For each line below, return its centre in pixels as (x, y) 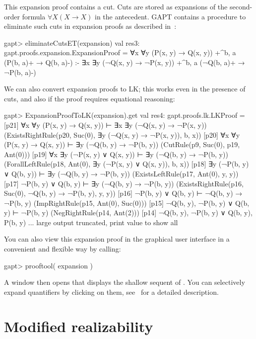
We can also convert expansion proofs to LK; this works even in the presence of (125, 89)
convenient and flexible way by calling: (63, 249)
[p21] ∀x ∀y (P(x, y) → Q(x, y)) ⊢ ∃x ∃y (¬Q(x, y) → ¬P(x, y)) (105, 125)
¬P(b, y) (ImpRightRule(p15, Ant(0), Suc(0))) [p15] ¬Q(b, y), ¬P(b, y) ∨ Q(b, (127, 203)
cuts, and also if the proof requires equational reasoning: (90, 98)
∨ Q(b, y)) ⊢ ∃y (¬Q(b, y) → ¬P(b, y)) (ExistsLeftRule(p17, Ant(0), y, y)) (121, 173)
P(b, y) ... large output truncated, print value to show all (91, 222)
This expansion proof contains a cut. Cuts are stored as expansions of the (116, 6)
